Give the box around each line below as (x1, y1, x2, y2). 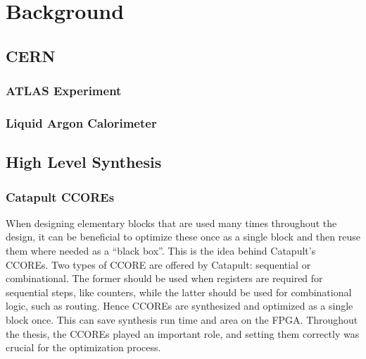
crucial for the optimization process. (6, 340, 161, 355)
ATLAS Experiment (6, 82, 122, 99)
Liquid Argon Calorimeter (6, 114, 157, 131)
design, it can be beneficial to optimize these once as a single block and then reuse (6, 229, 360, 244)
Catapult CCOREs (6, 188, 115, 205)
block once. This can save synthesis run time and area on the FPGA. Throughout (6, 312, 358, 327)
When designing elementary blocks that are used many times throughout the (6, 215, 337, 230)
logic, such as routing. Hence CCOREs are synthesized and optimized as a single (6, 298, 353, 313)
